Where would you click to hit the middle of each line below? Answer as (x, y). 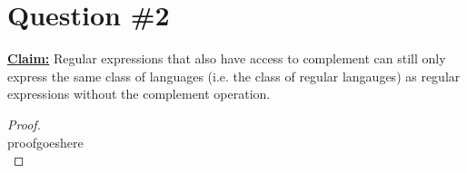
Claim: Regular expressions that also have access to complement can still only (227, 58)
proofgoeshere (45, 142)
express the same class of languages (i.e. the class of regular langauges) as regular (234, 76)
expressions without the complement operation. (139, 94)
